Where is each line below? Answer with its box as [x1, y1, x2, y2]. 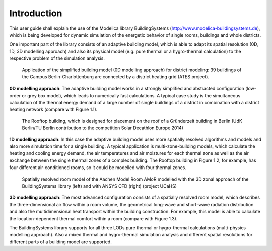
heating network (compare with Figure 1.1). [9, 106, 98, 113]
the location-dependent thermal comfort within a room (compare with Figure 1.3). [9, 215, 178, 221]
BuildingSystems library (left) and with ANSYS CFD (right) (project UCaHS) [22, 183, 177, 189]
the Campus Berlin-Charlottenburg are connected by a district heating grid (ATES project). [22, 73, 209, 80]
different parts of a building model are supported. [9, 239, 112, 245]
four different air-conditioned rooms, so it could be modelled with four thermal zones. [9, 164, 186, 171]
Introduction [9, 8, 62, 19]
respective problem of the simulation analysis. [9, 55, 105, 61]
